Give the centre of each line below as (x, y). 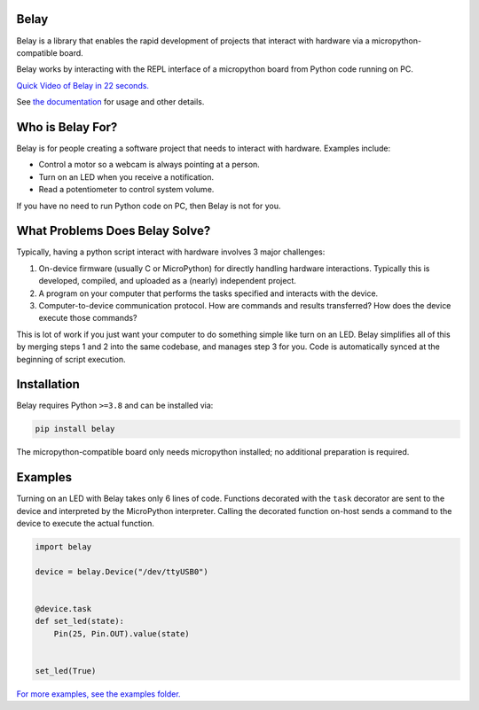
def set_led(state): (79, 621)
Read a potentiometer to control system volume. (126, 190)
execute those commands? (88, 318)
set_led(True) (66, 671)
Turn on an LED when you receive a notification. (126, 176)
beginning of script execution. (71, 359)
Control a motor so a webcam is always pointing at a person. (149, 165)
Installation (48, 384)
